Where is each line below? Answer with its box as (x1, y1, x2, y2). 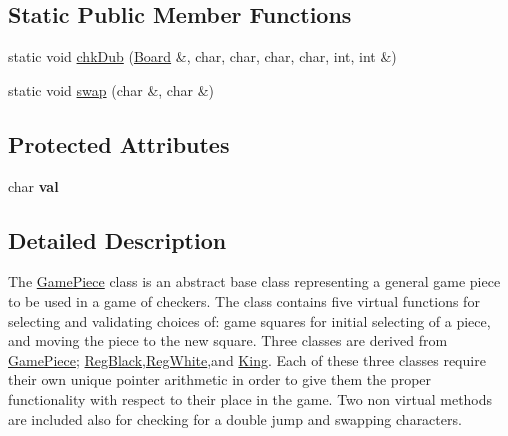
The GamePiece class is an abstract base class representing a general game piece (8, 271, 501, 292)
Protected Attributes (8, 128, 230, 159)
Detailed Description (8, 224, 227, 255)
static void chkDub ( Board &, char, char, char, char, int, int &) (8, 46, 397, 67)
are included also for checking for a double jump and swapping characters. (8, 408, 462, 429)
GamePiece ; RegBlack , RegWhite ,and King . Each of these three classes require (8, 349, 486, 370)
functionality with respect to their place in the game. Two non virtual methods (8, 388, 493, 409)
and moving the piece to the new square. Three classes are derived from (8, 330, 448, 351)
